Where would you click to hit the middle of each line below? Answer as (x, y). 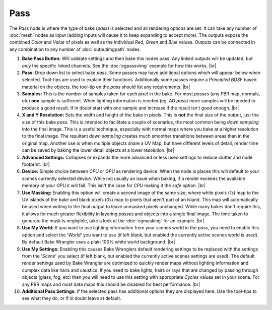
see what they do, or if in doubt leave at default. (72, 298)
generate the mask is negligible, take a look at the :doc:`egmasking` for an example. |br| (113, 221)
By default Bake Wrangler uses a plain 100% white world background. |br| (98, 242)
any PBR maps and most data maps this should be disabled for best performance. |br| (111, 284)
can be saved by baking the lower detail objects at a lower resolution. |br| (98, 150)
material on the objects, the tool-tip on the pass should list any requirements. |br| (106, 87)
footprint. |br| (36, 164)
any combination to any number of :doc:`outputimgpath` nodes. (75, 49)
